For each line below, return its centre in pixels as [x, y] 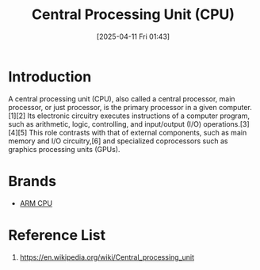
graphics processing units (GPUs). [64, 149]
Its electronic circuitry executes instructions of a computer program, [138, 116]
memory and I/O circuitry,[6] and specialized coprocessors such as [118, 141]
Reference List [57, 235]
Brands [32, 181]
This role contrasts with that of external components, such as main [138, 132]
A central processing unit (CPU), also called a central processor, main [122, 99]
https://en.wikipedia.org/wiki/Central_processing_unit [107, 257]
